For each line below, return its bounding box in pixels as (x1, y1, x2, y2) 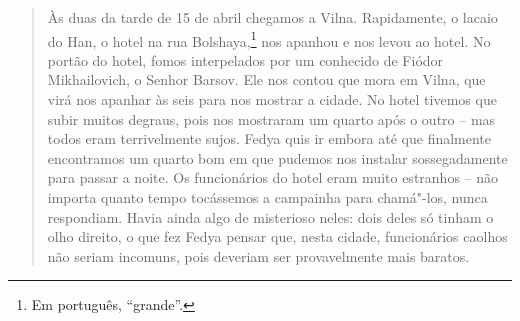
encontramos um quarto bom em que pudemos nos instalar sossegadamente (47, 147, 508, 168)
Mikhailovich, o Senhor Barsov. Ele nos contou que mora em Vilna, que (47, 69, 486, 90)
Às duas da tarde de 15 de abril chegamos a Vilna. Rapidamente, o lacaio (47, 7, 498, 27)
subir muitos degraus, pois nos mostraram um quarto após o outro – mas (47, 108, 496, 129)
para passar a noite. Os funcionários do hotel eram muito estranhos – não (47, 167, 499, 188)
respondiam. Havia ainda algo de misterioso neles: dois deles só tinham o (47, 206, 494, 227)
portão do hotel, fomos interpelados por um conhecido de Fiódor (47, 49, 444, 70)
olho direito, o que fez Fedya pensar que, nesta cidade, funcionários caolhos (47, 226, 508, 247)
